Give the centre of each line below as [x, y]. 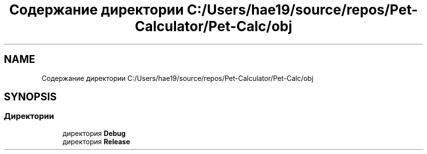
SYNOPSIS [30, 97]
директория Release [96, 141]
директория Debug [94, 133]
